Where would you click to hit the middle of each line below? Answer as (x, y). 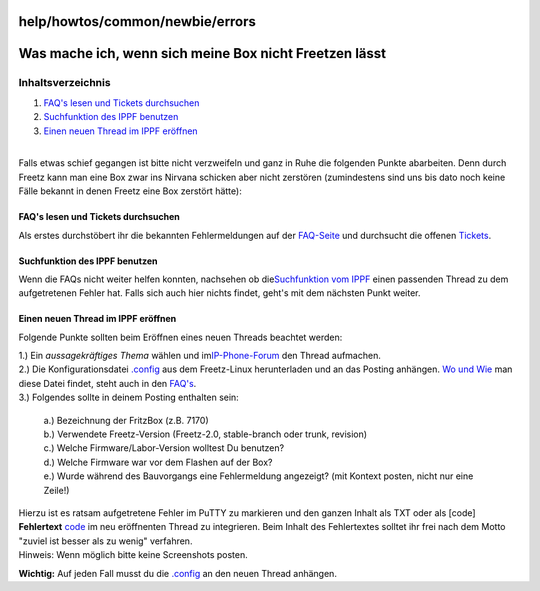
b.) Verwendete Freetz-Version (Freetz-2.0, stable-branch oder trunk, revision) (205, 434)
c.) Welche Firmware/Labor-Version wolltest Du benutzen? (164, 448)
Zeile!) (56, 490)
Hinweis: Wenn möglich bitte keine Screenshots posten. (133, 555)
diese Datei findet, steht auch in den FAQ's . (107, 383)
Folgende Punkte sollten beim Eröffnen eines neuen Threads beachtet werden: (180, 337)
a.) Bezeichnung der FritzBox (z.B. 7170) (126, 420)
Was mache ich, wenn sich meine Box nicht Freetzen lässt (202, 53)
